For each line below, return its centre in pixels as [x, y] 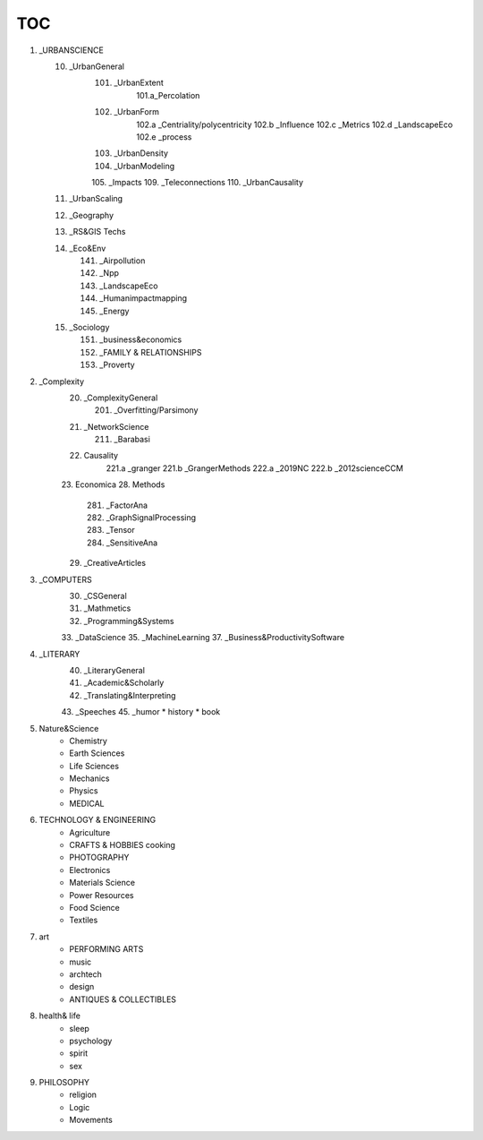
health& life [59, 1016]
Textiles [84, 920]
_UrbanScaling [96, 199]
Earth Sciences [97, 753]
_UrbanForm [137, 112]
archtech [86, 974]
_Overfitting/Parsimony [156, 410]
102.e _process [164, 137]
